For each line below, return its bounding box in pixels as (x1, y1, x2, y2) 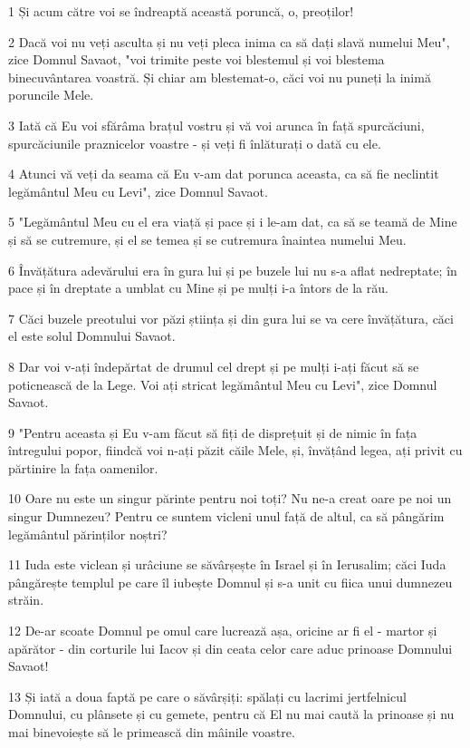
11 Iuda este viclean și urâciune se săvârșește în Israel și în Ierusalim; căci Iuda (8, 555, 446, 574)
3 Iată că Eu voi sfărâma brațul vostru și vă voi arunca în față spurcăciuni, (8, 115, 425, 134)
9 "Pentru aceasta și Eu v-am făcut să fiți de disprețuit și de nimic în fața (8, 423, 417, 442)
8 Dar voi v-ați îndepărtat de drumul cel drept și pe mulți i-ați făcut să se (8, 356, 419, 375)
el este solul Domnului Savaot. (8, 326, 176, 345)
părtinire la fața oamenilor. (8, 458, 158, 477)
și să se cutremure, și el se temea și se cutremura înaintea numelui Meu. (8, 229, 407, 248)
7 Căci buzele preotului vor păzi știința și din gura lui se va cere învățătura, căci (8, 308, 454, 327)
